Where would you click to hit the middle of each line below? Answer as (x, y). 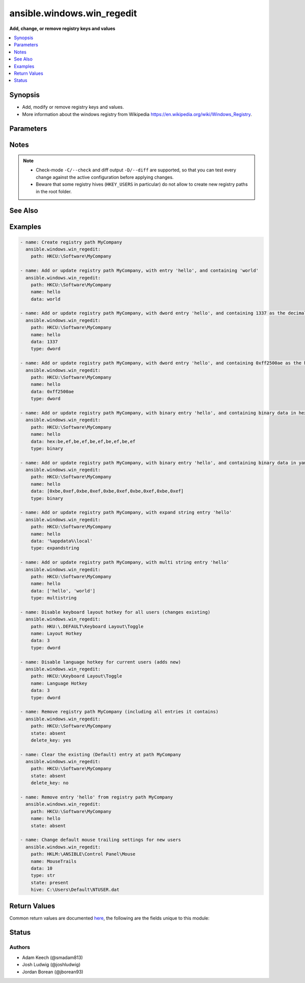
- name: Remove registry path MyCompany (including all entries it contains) (119, 712)
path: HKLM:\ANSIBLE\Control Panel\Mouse (83, 854)
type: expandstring (55, 548)
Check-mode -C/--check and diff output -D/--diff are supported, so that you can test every (136, 170)
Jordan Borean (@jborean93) (53, 972)
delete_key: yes (51, 740)
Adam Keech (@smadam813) (53, 957)
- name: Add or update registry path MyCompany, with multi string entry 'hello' (125, 562)
